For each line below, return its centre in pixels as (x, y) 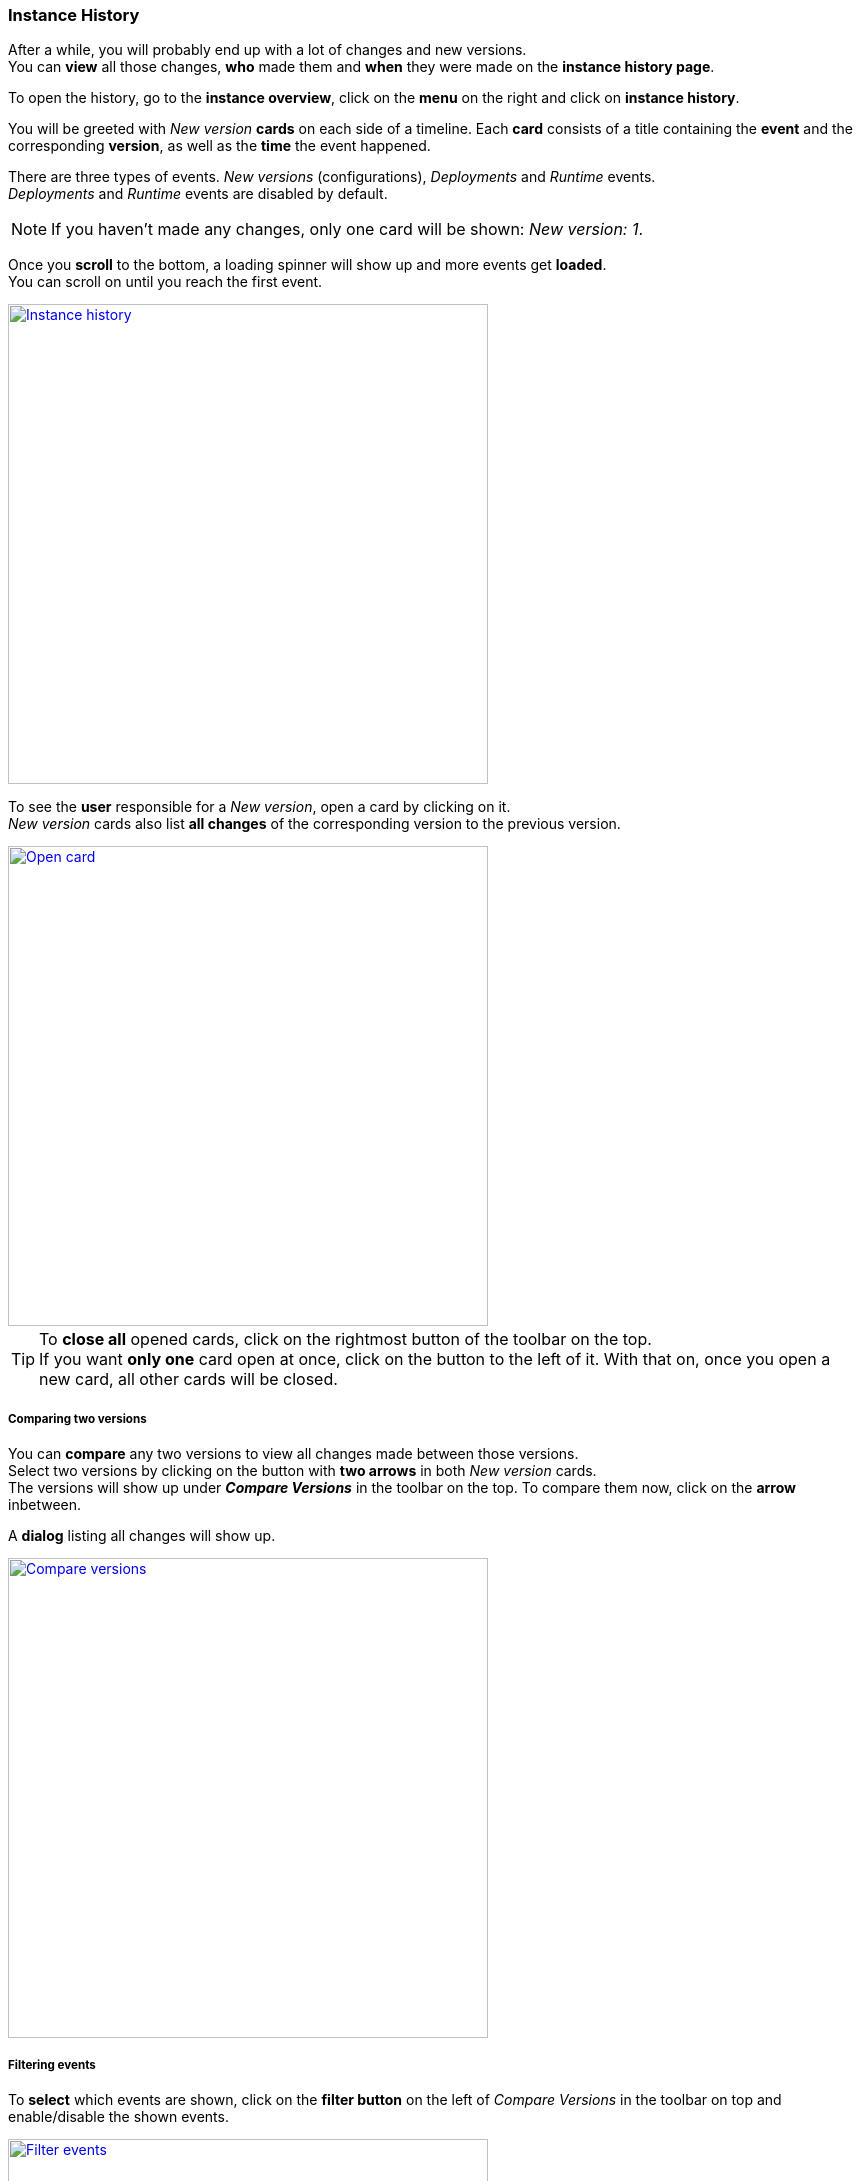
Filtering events (52, 2064)
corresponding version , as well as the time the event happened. (219, 146)
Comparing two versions (77, 1418)
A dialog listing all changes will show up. (142, 1536)
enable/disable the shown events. (118, 2116)
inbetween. (45, 1505)
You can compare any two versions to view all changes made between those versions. (293, 1454)
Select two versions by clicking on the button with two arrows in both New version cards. (302, 1471)
